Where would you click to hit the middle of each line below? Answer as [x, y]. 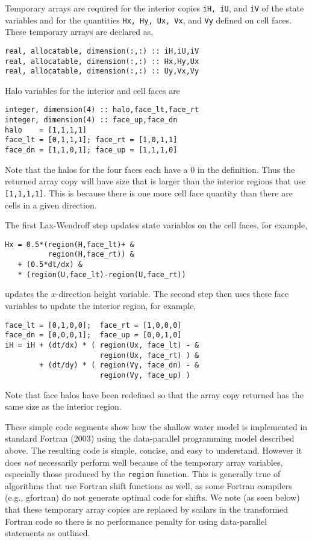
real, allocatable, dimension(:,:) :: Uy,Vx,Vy [102, 71]
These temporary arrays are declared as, [79, 32]
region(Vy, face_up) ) [145, 375]
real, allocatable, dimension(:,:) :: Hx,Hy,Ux [102, 61]
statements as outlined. [48, 533]
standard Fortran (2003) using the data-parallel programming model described [150, 438]
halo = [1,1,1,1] [46, 130]
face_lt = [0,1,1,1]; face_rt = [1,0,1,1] [91, 140]
